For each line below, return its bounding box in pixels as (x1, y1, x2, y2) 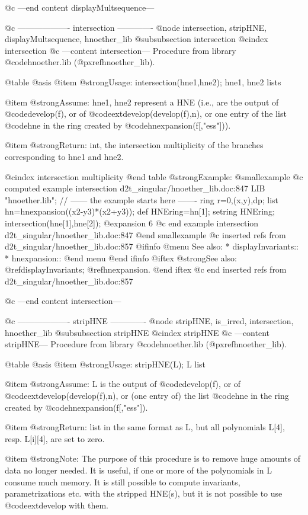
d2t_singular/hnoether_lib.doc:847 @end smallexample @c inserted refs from (5, 228, 286, 241)
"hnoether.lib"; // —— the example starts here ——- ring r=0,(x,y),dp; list (5, 193, 279, 206)
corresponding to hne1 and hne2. (5, 150, 124, 162)
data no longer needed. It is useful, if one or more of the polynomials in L (5, 464, 272, 476)
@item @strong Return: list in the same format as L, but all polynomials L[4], (5, 421, 285, 433)
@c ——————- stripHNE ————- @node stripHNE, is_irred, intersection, (5, 315, 294, 327)
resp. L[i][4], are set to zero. (5, 432, 105, 444)
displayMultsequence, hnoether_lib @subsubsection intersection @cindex (5, 33, 268, 45)
